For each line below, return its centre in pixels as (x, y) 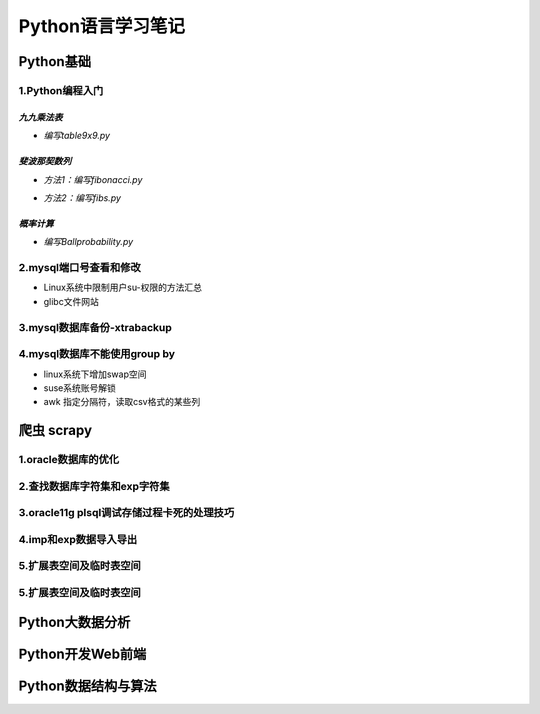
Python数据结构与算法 (87, 685)
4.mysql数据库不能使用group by (96, 354)
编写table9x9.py (76, 136)
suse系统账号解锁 (80, 387)
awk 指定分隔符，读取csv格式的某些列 (122, 402)
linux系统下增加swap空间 (95, 374)
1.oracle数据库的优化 (69, 460)
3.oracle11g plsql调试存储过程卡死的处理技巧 (126, 513)
